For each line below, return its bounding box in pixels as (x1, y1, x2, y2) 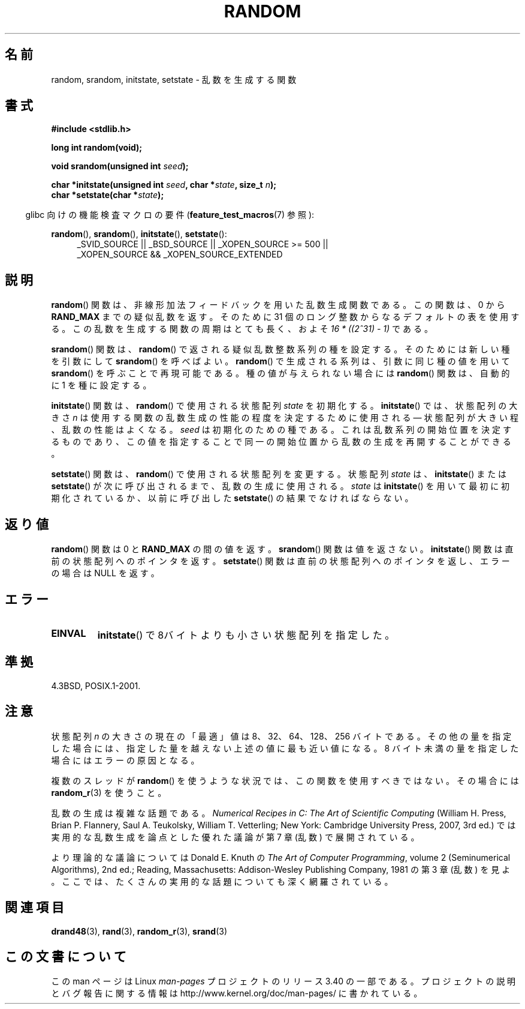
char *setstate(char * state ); (51, 190, 164, 200)
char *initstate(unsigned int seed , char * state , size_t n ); (51, 179, 277, 190)
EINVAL (51, 627, 86, 639)
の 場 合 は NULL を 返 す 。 (51, 568, 159, 579)
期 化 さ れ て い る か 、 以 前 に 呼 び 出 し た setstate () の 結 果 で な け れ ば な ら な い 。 (51, 493, 414, 504)
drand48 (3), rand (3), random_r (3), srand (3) (51, 926, 227, 936)
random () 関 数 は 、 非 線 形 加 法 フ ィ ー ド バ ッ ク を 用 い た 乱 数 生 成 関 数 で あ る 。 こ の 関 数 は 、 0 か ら (51, 300, 505, 310)
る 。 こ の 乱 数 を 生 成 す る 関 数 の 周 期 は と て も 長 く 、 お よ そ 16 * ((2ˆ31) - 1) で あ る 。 (51, 324, 433, 334)
